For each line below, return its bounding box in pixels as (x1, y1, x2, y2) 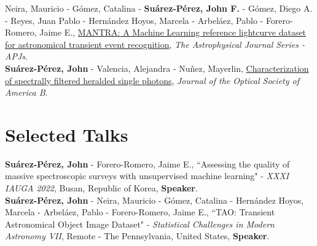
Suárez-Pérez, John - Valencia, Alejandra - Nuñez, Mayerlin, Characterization (5, 61, 309, 74)
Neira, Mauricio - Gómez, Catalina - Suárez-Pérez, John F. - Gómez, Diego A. (5, 2, 313, 14)
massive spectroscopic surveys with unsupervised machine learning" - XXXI (5, 169, 289, 182)
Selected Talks (5, 121, 128, 147)
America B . (5, 86, 48, 99)
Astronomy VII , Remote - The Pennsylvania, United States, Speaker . (5, 229, 270, 242)
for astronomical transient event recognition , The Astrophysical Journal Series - (5, 37, 305, 50)
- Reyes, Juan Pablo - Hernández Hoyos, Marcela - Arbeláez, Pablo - (5, 13, 264, 26)
